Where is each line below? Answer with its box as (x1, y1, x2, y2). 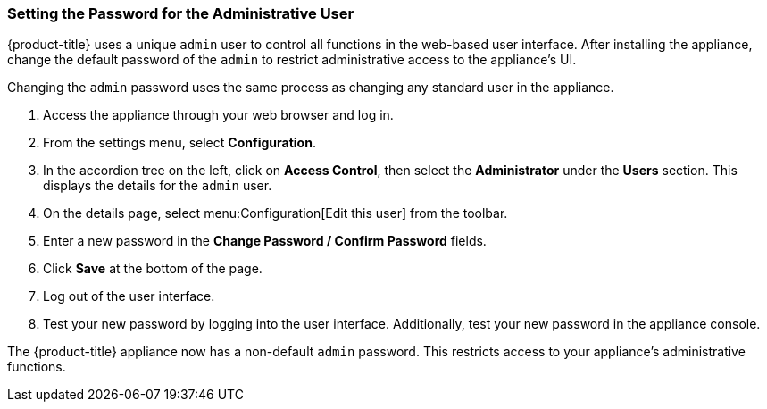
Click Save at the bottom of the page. (43, 261, 263, 277)
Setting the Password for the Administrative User (7, 4, 354, 22)
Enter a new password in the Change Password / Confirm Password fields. (43, 233, 487, 249)
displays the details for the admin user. (43, 178, 272, 194)
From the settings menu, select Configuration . (43, 135, 316, 151)
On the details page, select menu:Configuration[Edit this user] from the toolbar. (43, 205, 508, 221)
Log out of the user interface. (43, 288, 215, 305)
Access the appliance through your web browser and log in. (43, 107, 394, 123)
